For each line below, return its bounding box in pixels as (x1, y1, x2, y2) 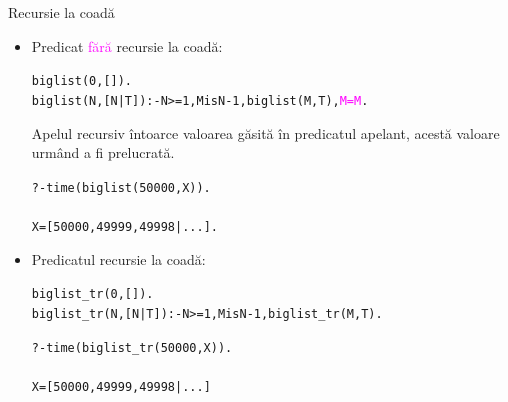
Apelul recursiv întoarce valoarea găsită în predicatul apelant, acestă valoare (31, 122, 500, 143)
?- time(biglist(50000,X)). (31, 180, 211, 195)
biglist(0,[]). (31, 74, 133, 89)
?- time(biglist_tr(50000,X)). (31, 340, 233, 355)
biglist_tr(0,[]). (31, 287, 154, 302)
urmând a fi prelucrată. (31, 142, 175, 163)
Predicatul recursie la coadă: (31, 248, 206, 269)
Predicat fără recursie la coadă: (31, 35, 223, 56)
